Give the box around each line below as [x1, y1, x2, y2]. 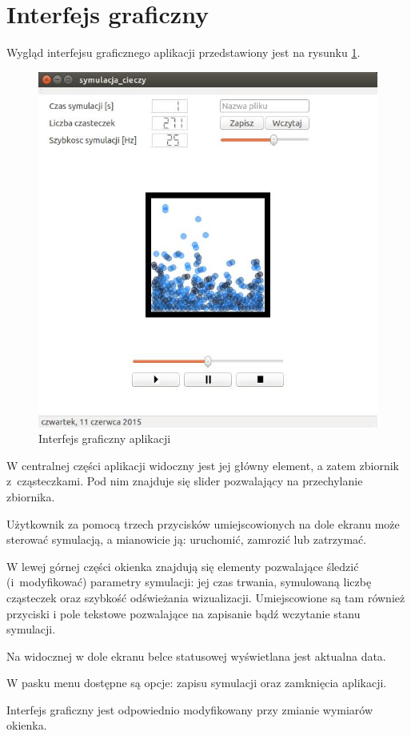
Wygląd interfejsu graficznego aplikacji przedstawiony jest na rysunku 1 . [6, 44, 361, 61]
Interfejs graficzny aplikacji [38, 430, 171, 447]
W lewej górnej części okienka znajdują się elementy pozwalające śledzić [6, 557, 359, 574]
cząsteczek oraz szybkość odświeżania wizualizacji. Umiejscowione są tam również [6, 589, 405, 605]
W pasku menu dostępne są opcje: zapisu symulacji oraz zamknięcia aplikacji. [6, 674, 387, 691]
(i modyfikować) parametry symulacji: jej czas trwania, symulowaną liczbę [6, 573, 372, 590]
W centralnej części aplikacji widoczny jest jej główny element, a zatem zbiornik [6, 456, 399, 473]
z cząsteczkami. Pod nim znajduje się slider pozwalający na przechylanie [6, 473, 363, 489]
